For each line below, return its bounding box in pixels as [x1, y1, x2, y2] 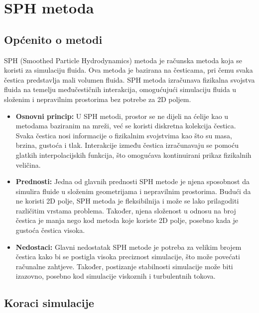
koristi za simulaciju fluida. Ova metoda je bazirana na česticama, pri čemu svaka [4, 65, 253, 75]
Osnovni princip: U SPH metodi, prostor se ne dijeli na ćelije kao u [15, 110, 229, 121]
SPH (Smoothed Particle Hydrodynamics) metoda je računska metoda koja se [4, 55, 242, 65]
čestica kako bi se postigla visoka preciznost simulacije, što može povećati [15, 251, 240, 262]
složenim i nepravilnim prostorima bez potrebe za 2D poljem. [4, 94, 191, 104]
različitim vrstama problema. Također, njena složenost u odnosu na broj [15, 205, 236, 215]
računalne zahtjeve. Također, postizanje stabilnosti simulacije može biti [15, 261, 233, 271]
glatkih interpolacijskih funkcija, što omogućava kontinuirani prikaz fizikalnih [15, 149, 252, 160]
